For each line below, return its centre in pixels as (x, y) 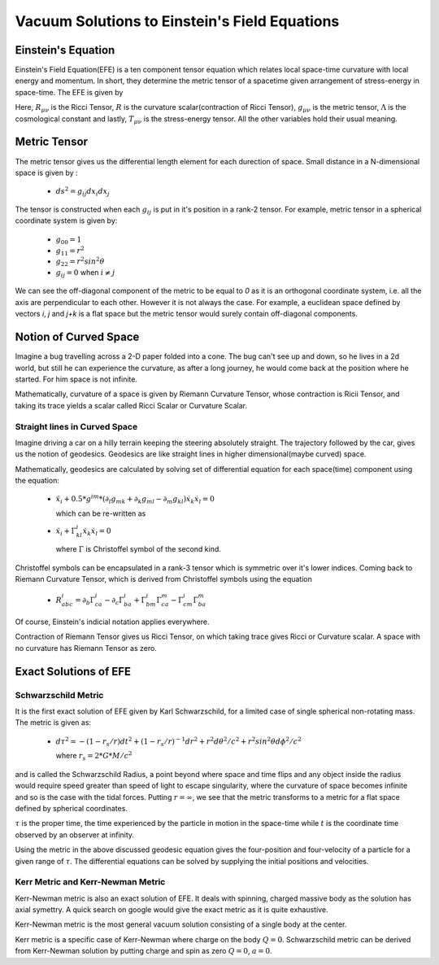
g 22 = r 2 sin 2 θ (80, 262)
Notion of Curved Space (77, 337)
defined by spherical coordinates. (71, 808)
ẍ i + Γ (66, 532)
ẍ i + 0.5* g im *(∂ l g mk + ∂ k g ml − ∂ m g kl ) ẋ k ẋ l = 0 (135, 500)
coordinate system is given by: (66, 221)
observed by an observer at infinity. (74, 835)
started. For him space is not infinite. (76, 379)
